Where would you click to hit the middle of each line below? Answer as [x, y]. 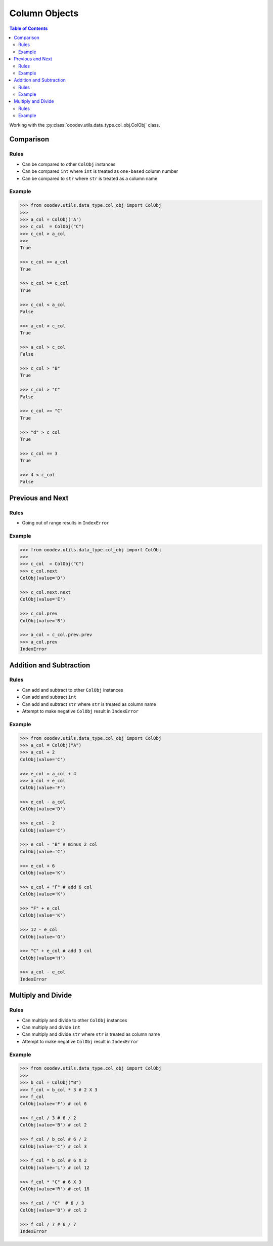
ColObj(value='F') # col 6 [53, 1104]
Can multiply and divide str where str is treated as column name [91, 1034]
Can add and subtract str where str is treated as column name [89, 704]
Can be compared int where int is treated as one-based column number [100, 171]
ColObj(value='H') [43, 958]
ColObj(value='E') [43, 599]
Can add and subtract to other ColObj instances [73, 690]
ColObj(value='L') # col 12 [55, 1167]
